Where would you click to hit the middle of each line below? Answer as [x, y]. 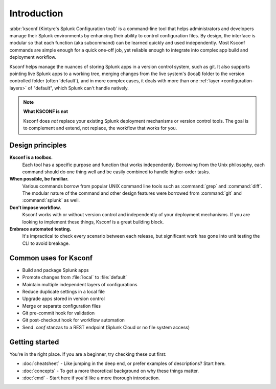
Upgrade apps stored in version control [63, 299]
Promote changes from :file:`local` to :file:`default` [75, 277]
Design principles [38, 145]
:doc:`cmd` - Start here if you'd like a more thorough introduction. [91, 378]
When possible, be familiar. [39, 179]
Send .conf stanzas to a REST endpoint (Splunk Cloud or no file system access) [106, 327]
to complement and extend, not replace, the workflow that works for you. [100, 128]
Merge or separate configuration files [62, 306]
